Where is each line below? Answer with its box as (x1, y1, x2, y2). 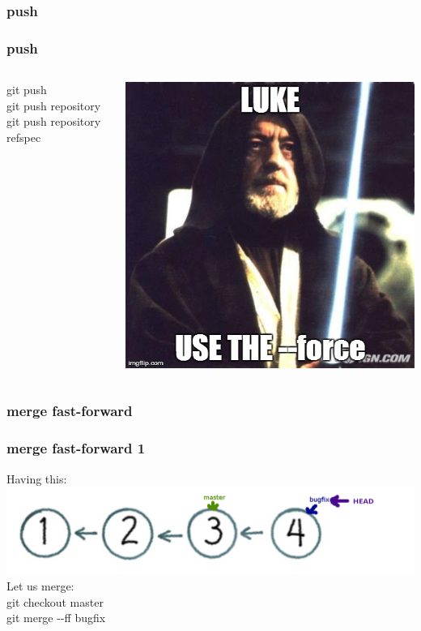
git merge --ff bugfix (6, 609, 106, 626)
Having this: (6, 470, 67, 487)
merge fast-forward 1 (6, 438, 146, 458)
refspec (6, 128, 41, 145)
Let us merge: (6, 577, 74, 594)
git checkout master (6, 593, 104, 610)
